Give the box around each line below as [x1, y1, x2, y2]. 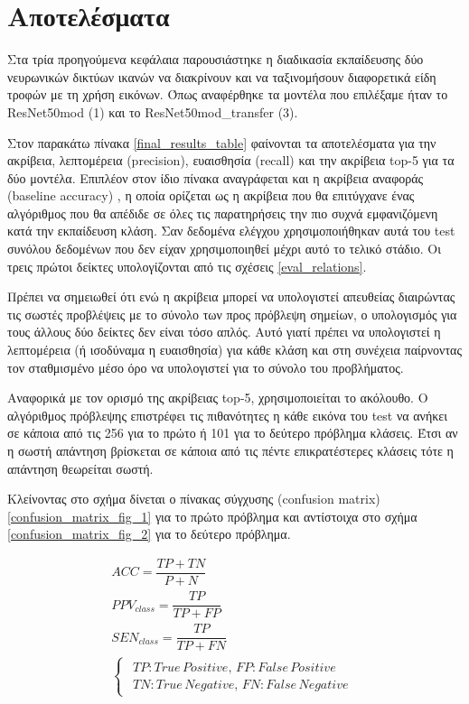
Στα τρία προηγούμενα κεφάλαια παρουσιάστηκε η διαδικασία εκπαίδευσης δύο [7, 50, 424, 69]
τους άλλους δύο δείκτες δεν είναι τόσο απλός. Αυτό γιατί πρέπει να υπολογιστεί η [7, 322, 441, 341]
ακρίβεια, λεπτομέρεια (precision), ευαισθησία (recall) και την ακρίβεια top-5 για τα [7, 151, 455, 170]
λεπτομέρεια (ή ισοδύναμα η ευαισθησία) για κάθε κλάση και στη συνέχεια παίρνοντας [7, 340, 462, 359]
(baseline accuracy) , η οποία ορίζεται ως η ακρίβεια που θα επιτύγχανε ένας [7, 186, 415, 205]
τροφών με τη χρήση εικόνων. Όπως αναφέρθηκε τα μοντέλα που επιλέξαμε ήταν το [7, 85, 448, 104]
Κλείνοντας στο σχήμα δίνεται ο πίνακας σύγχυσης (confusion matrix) [7, 489, 380, 508]
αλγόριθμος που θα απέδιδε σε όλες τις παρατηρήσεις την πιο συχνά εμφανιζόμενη [7, 203, 438, 222]
